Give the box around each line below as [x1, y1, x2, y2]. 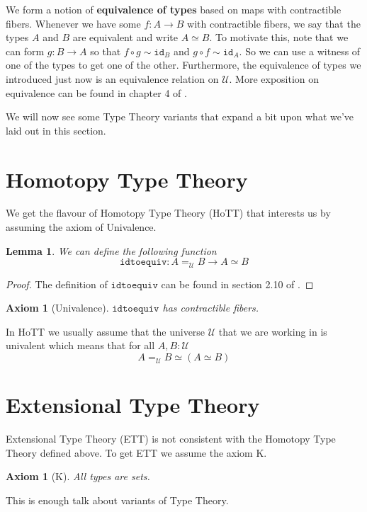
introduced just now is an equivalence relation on [6, 71, 219, 86]
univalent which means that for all [6, 338, 155, 353]
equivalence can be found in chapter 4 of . [6, 85, 187, 100]
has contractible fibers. [162, 300, 259, 315]
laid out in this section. [6, 123, 106, 137]
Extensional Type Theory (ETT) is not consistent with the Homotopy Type [6, 431, 336, 446]
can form [6, 43, 45, 58]
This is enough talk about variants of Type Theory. [6, 492, 229, 507]
